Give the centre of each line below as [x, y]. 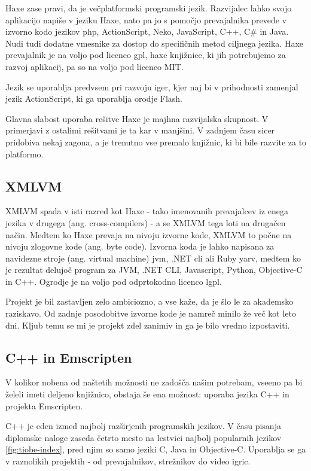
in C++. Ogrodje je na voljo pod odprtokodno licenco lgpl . [114, 281]
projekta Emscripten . [44, 405]
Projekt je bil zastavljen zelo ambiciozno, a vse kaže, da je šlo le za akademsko [150, 301]
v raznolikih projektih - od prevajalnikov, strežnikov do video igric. [128, 461]
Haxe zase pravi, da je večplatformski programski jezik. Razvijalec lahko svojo [149, 8]
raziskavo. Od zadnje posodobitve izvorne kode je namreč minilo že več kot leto [151, 313]
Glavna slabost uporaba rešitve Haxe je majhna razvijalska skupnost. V [137, 118]
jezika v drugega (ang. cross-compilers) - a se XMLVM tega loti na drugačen [146, 222]
